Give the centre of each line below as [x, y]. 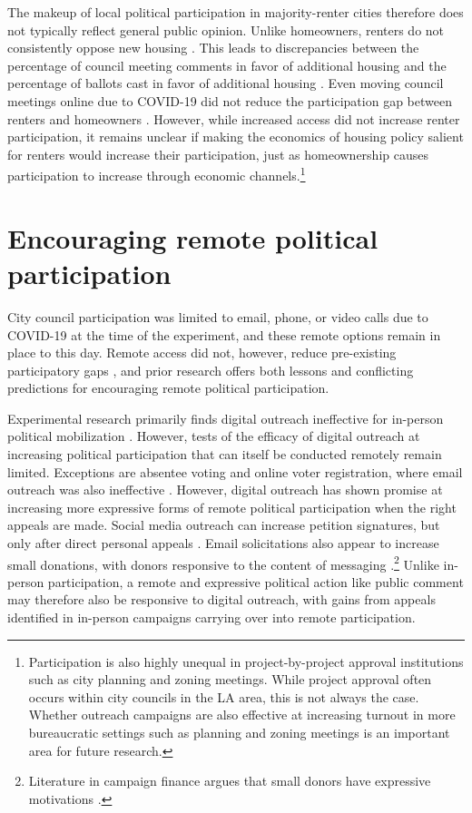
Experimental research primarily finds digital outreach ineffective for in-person [226, 418]
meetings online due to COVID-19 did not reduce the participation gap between [230, 100]
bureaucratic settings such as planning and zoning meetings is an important [239, 733]
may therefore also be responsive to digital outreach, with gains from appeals [221, 599]
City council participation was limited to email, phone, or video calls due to [218, 316]
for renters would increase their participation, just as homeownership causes [218, 154]
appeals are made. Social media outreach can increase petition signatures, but [224, 525]
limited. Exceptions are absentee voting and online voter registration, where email [235, 471]
